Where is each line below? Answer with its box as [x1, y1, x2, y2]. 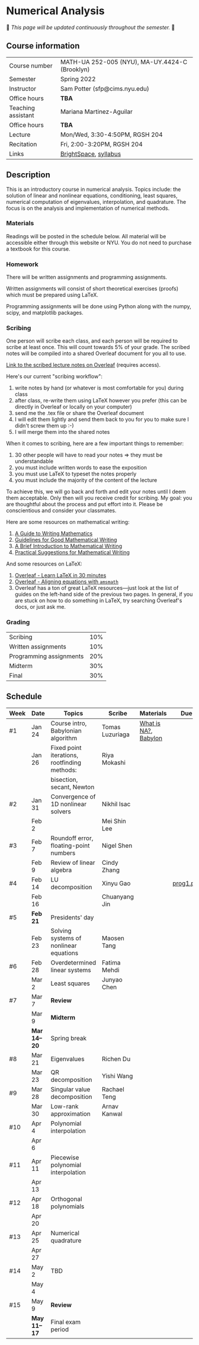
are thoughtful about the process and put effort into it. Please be [6, 501, 163, 508]
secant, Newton [50, 782, 95, 791]
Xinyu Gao [101, 879, 131, 887]
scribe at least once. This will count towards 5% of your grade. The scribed [6, 344, 190, 351]
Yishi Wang [101, 1072, 133, 1080]
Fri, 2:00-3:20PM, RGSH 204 [60, 140, 143, 148]
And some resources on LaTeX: [6, 560, 83, 567]
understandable [14, 458, 54, 465]
